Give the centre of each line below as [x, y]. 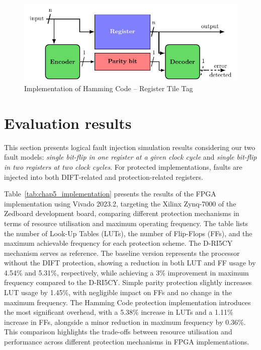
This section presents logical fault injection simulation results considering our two [130, 147]
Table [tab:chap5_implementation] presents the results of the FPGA [110, 194]
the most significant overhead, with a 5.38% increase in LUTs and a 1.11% [119, 312]
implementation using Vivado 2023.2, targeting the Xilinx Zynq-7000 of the [120, 203]
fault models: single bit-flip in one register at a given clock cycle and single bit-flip [130, 157]
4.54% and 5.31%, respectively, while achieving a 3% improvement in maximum [126, 272]
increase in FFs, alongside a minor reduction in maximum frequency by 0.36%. [125, 322]
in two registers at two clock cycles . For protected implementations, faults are [123, 166]
